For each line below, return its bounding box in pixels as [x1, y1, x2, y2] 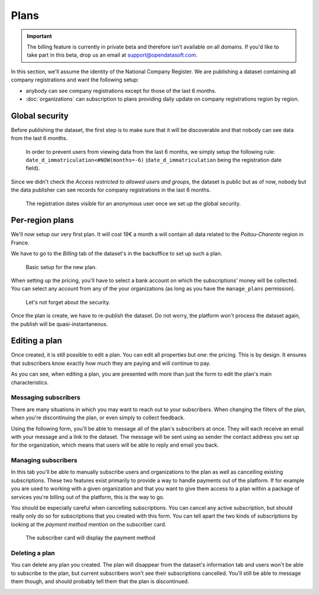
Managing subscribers [11, 456, 78, 464]
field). [25, 164, 40, 172]
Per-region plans [11, 215, 74, 225]
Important [27, 33, 53, 40]
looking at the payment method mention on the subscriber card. [11, 520, 167, 528]
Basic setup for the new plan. [25, 263, 97, 270]
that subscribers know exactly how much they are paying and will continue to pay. [11, 360, 211, 367]
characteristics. [11, 379, 49, 386]
